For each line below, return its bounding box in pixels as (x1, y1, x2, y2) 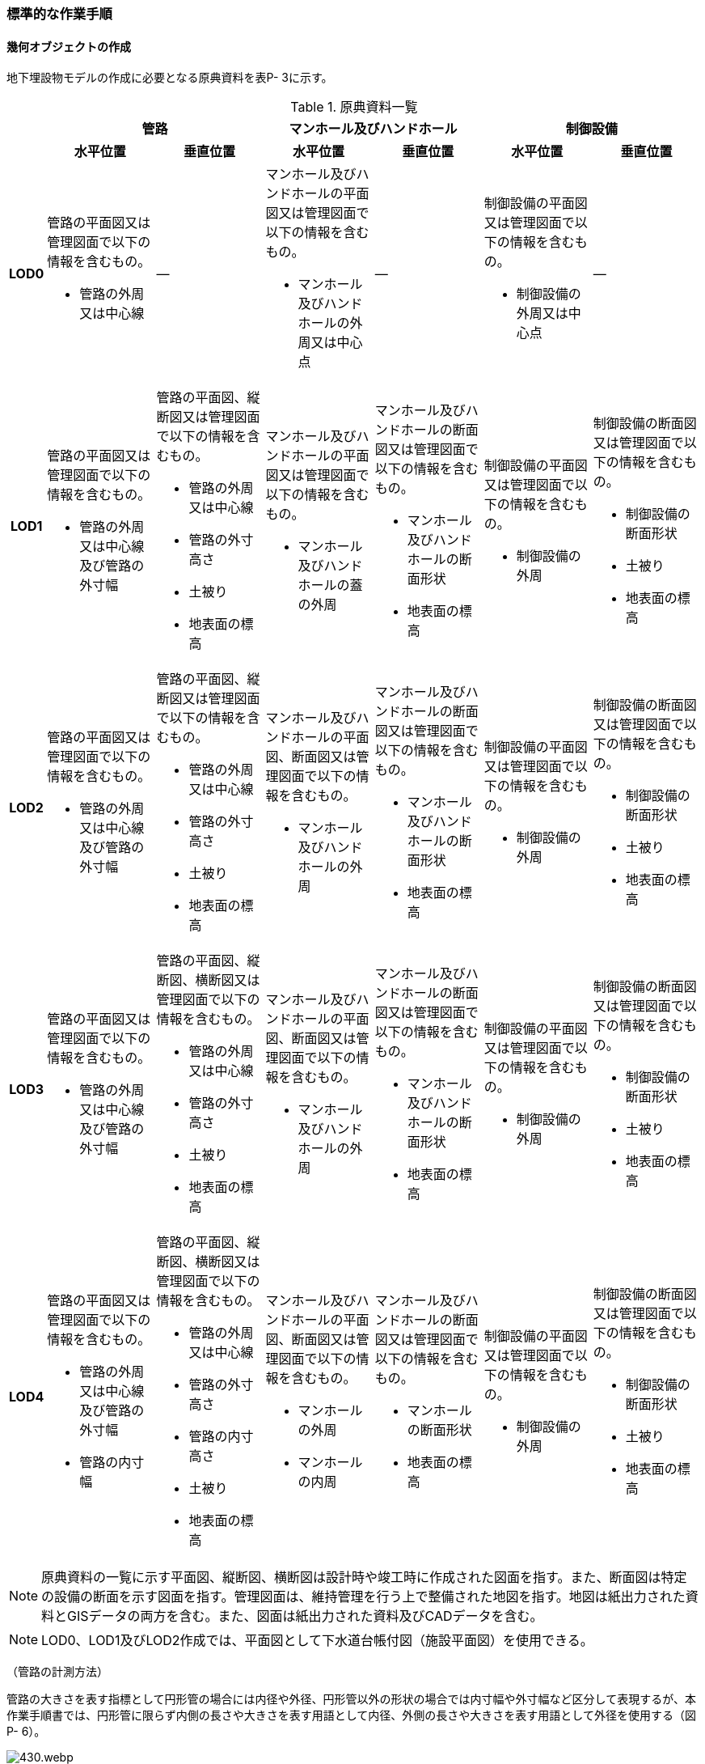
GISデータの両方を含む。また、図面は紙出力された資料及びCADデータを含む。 (67, 1608, 543, 1625)
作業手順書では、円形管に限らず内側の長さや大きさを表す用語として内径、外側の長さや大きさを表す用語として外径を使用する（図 (6, 1708, 696, 1723)
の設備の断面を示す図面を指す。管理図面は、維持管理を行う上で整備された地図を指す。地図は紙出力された (41, 1588, 686, 1605)
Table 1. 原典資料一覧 (290, 99, 418, 116)
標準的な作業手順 (6, 6, 112, 22)
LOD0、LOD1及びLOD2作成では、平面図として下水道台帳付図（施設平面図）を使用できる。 (41, 1632, 593, 1649)
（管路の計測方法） (6, 1664, 108, 1679)
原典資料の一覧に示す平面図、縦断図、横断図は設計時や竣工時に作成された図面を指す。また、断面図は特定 (41, 1569, 687, 1586)
